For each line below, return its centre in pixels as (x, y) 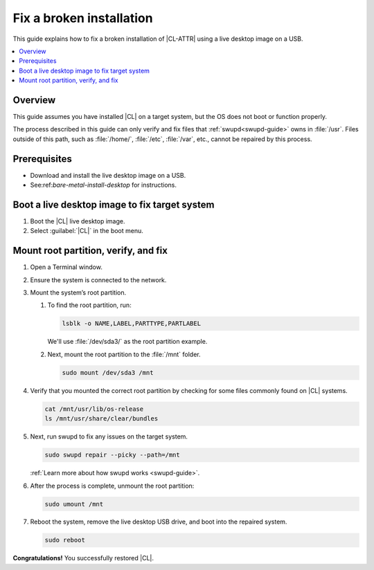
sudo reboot (65, 540)
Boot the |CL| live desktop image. (78, 221)
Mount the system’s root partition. (78, 293)
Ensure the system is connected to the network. (98, 279)
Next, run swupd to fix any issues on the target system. (109, 436)
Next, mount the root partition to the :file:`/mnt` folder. (124, 354)
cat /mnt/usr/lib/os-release (94, 409)
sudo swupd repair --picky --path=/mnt (112, 455)
